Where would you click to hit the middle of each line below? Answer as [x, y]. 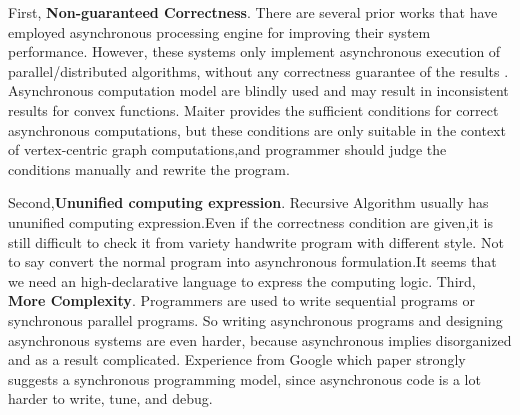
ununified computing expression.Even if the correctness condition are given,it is [250, 221]
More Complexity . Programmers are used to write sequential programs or [241, 300]
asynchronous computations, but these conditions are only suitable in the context [257, 129]
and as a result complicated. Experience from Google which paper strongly [237, 359]
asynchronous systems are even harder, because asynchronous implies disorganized [260, 339]
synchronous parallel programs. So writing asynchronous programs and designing [255, 319]
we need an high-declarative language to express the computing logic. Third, [242, 280]
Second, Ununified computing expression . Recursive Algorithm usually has [248, 202]
